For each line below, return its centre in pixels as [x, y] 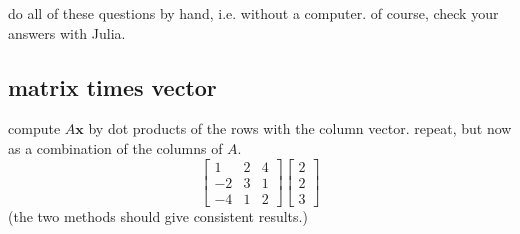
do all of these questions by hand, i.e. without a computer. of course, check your [253, 13]
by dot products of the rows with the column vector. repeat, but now [300, 128]
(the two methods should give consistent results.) [158, 215]
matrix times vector [112, 86]
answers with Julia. [67, 32]
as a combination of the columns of [115, 147]
